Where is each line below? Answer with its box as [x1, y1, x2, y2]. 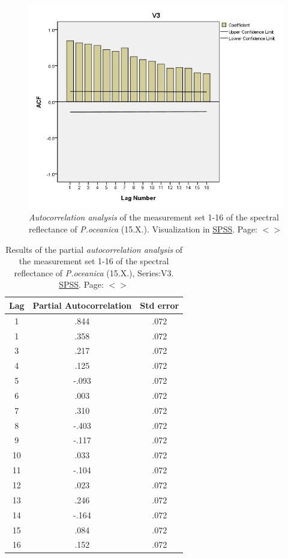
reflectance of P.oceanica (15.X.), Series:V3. [14, 266, 174, 279]
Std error [140, 299, 179, 311]
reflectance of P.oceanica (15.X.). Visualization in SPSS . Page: [29, 222, 258, 235]
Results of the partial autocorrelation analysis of [5, 243, 182, 255]
